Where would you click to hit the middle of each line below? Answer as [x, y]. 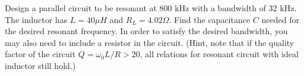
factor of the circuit [40, 54]
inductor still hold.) [40, 65]
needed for [280, 19]
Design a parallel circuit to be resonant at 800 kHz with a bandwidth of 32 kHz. [151, 8]
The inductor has [36, 19]
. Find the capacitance [210, 19]
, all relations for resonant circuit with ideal [219, 54]
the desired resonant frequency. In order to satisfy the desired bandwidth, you [146, 31]
